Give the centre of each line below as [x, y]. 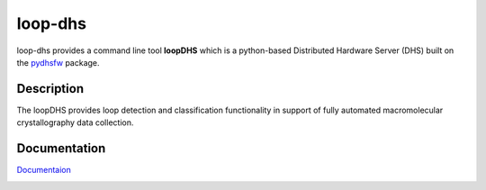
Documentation [61, 149]
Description [50, 89]
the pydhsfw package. [58, 62]
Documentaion [44, 170]
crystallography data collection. [75, 122]
